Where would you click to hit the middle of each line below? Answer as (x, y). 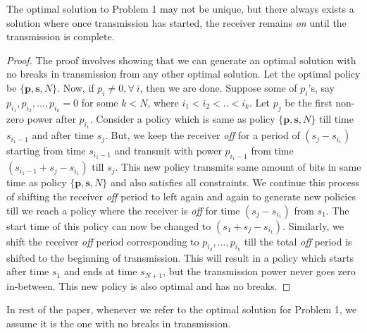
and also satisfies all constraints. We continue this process (235, 182)
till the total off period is (298, 241)
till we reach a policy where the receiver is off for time (123, 210)
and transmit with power (168, 151)
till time (336, 118)
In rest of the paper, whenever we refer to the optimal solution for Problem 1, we (182, 309)
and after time (63, 135)
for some (100, 102)
